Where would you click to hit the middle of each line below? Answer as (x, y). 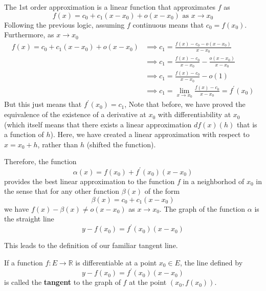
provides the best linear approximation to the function (90, 181)
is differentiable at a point (116, 263)
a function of (24, 134)
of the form (162, 191)
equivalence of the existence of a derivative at (75, 114)
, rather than (58, 144)
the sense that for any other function (62, 191)
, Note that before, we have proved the (185, 104)
